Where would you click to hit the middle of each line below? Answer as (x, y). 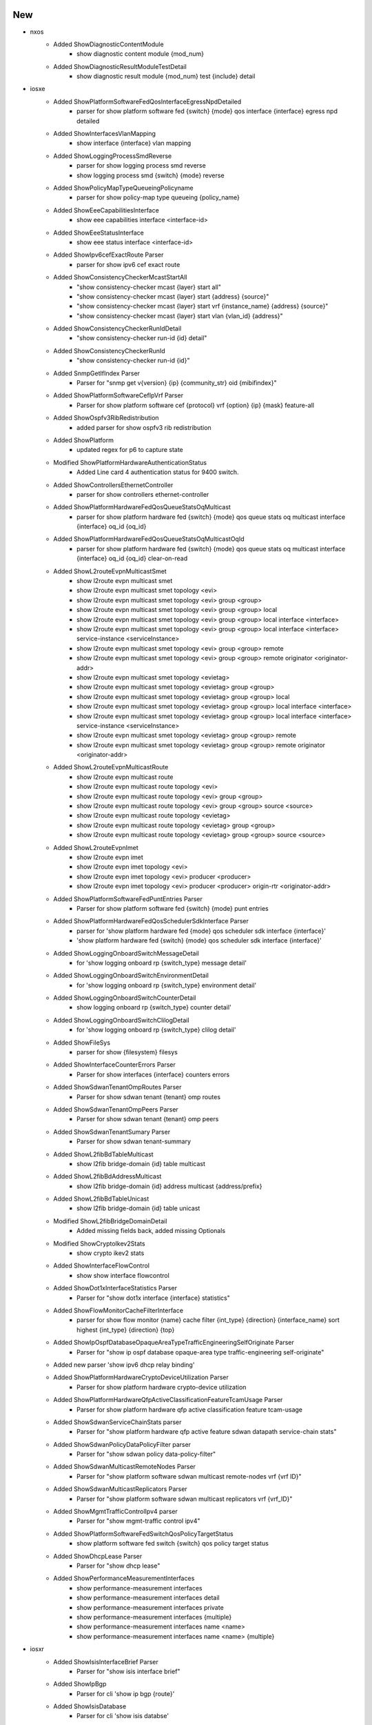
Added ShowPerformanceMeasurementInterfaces (124, 1578)
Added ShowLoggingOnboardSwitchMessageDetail (126, 953)
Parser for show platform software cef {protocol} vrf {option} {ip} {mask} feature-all (196, 405)
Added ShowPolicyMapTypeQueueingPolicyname (123, 188)
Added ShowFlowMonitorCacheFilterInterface (118, 1310)
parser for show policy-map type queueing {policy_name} (158, 197)
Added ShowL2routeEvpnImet (96, 847)
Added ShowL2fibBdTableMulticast (104, 1154)
